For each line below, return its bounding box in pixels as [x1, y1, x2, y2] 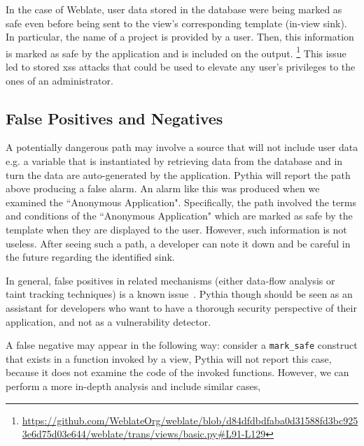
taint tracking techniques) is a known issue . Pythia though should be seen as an [6, 287, 353, 301]
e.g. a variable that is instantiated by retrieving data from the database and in [6, 154, 343, 168]
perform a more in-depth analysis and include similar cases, [6, 378, 261, 393]
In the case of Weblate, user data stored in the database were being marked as [6, 2, 342, 16]
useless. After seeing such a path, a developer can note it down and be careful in [6, 236, 351, 250]
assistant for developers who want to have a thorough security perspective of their [6, 300, 357, 315]
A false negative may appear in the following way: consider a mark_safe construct [6, 338, 358, 352]
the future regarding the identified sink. [6, 250, 175, 264]
